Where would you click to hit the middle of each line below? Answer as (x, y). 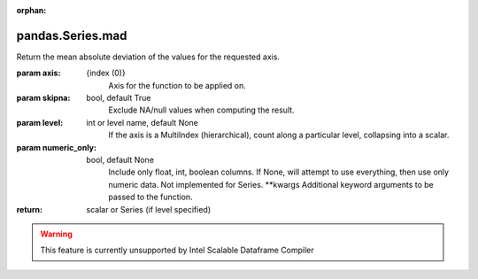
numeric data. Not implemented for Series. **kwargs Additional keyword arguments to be (271, 184)
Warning (56, 234)
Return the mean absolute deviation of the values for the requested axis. (148, 57)
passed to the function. (151, 197)
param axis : (39, 73)
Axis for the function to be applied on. (177, 85)
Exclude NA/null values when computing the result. (202, 110)
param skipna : (43, 98)
